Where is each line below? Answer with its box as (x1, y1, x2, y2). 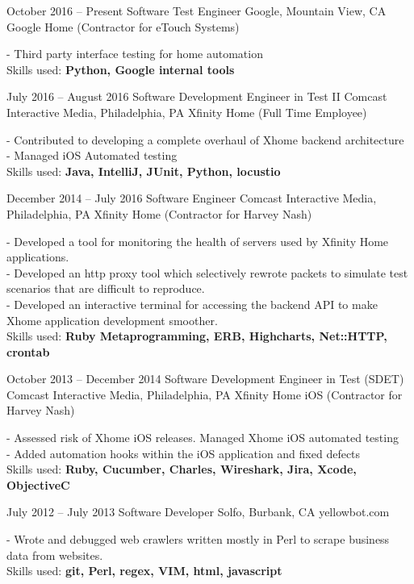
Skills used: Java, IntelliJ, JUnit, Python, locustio (6, 162, 281, 179)
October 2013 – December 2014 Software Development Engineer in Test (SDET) (6, 370, 404, 387)
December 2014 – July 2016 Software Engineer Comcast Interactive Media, (6, 190, 377, 206)
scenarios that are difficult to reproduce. (6, 280, 205, 297)
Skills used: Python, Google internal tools (6, 60, 235, 77)
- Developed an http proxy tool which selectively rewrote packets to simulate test (6, 264, 408, 281)
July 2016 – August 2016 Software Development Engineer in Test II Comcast (6, 88, 387, 105)
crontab (6, 343, 50, 360)
